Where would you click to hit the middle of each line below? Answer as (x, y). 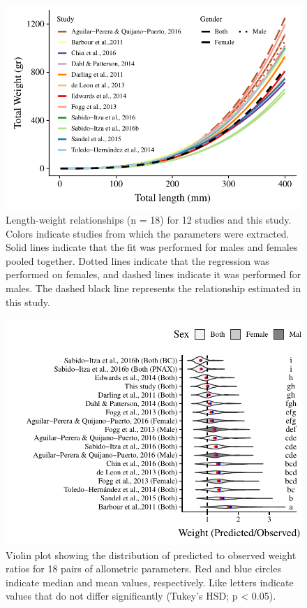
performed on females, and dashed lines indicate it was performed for (153, 274)
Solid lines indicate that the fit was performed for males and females (152, 247)
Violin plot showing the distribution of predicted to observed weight (151, 555)
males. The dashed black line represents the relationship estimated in (153, 288)
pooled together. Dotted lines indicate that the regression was (137, 260)
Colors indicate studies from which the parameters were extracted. (148, 233)
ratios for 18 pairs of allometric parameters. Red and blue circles (144, 569)
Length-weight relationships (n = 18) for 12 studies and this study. (149, 220)
